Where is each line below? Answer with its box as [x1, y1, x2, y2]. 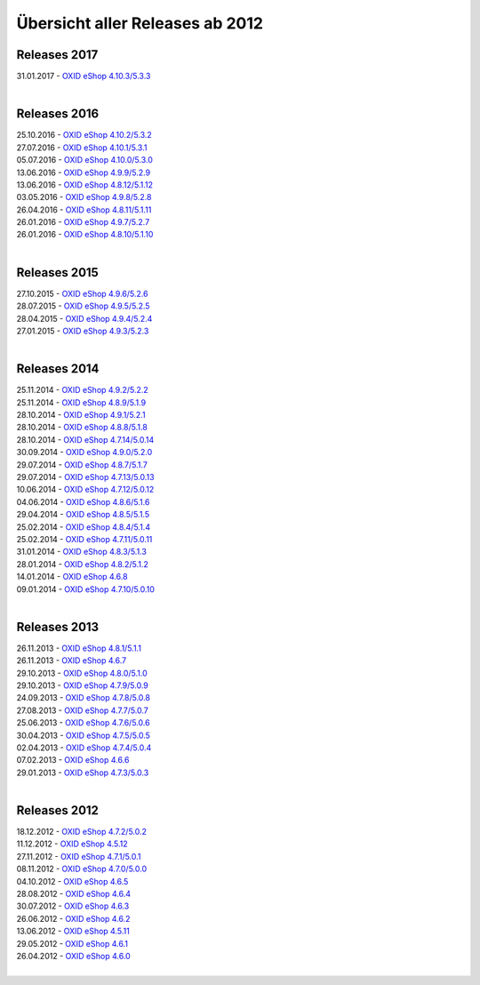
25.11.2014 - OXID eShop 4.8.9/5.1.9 [16, 396, 147, 408]
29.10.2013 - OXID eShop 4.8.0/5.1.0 [16, 668, 148, 678]
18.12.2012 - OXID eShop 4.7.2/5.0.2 [16, 827, 147, 837]
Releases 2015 [16, 265, 100, 280]
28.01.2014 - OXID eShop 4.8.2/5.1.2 [16, 558, 148, 569]
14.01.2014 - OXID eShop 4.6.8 [16, 572, 128, 582]
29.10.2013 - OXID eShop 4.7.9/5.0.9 [16, 680, 148, 691]
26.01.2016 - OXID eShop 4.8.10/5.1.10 [16, 229, 154, 240]
